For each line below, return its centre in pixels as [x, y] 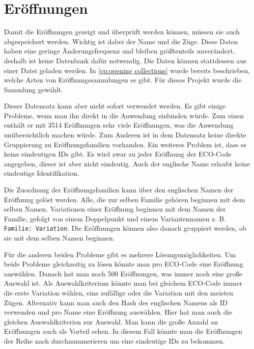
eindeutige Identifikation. [42, 173]
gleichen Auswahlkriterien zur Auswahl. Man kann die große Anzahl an [111, 321]
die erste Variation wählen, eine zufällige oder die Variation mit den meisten [119, 293]
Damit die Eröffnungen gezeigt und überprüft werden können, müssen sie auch [122, 32]
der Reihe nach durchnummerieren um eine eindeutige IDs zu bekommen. [114, 341]
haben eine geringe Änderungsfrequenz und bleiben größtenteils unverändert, [119, 51]
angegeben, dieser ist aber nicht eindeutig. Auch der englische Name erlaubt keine [127, 163]
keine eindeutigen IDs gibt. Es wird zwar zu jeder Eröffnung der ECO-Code [118, 154]
